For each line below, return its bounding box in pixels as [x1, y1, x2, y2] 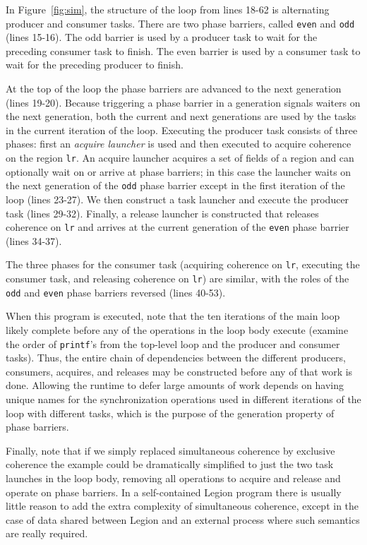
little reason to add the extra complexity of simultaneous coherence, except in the [6, 498, 359, 513]
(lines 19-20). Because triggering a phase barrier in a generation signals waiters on [6, 95, 361, 109]
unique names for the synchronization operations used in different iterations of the [6, 391, 361, 406]
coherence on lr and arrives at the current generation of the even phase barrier [6, 220, 349, 234]
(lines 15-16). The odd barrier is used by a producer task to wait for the [6, 30, 318, 44]
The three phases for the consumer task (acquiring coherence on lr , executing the [6, 257, 360, 272]
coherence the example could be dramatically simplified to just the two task [6, 457, 334, 472]
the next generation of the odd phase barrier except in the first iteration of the [6, 178, 345, 193]
